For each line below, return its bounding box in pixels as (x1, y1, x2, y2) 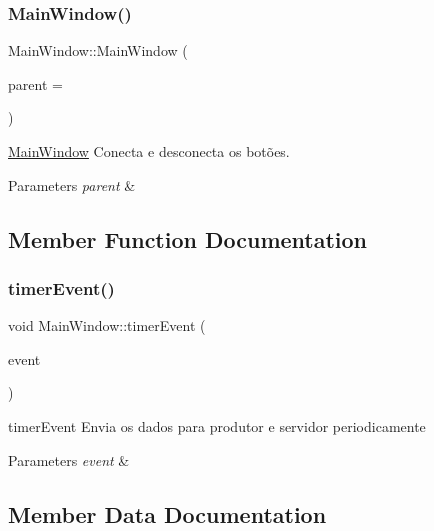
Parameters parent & (8, 174, 136, 195)
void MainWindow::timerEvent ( (8, 315, 206, 336)
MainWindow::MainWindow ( (8, 40, 188, 61)
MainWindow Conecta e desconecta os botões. (8, 141, 290, 161)
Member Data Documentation (8, 498, 327, 529)
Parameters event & (8, 449, 130, 470)
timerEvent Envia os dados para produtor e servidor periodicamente (8, 415, 426, 436)
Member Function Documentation (8, 223, 368, 254)
